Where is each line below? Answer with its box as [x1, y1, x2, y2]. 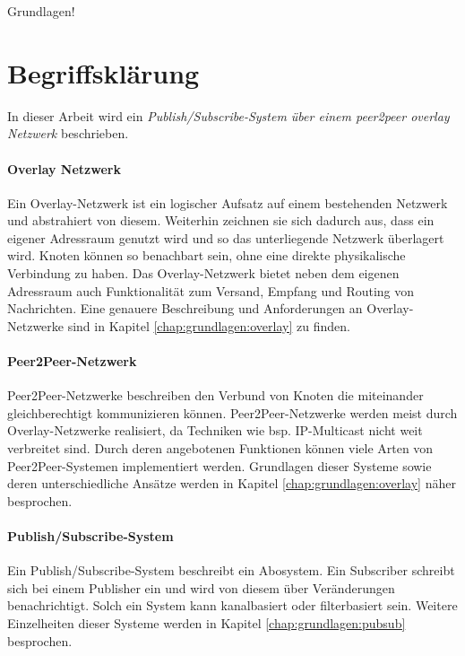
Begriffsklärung [7, 54, 200, 91]
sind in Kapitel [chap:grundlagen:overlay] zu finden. [67, 316, 350, 335]
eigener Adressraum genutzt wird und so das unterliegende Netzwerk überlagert [7, 228, 444, 247]
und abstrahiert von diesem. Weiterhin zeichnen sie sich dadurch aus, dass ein [7, 211, 435, 230]
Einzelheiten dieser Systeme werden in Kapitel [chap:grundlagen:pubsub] [7, 613, 406, 632]
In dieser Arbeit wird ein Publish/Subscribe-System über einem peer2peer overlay [7, 106, 450, 125]
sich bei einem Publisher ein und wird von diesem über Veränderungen [7, 578, 395, 597]
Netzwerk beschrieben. [7, 124, 129, 143]
